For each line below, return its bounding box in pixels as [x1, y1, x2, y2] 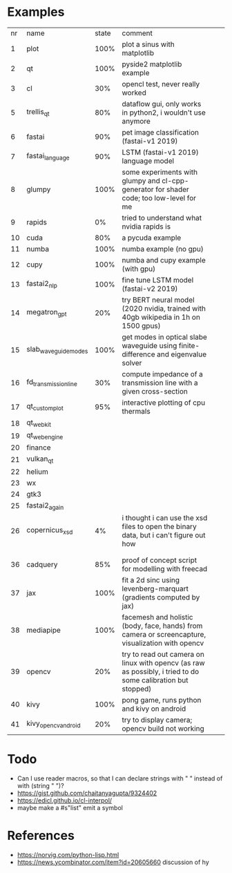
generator [122, 184, 154, 194]
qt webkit [26, 417, 52, 429]
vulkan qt [26, 454, 54, 465]
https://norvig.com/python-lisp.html [17, 850, 119, 858]
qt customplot [26, 401, 64, 412]
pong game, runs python [122, 695, 202, 704]
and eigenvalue [156, 349, 207, 359]
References [7, 827, 75, 843]
